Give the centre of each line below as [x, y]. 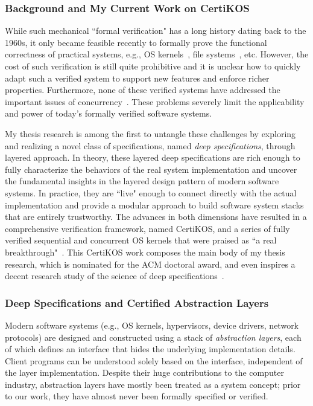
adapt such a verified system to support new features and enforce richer [137, 78]
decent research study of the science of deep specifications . [115, 276]
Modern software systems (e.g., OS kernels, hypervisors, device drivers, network [152, 325]
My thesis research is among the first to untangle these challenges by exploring [150, 133]
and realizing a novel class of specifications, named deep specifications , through [150, 145]
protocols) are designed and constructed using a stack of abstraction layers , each [153, 337]
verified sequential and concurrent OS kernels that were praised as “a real [141, 240]
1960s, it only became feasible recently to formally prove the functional [136, 42]
